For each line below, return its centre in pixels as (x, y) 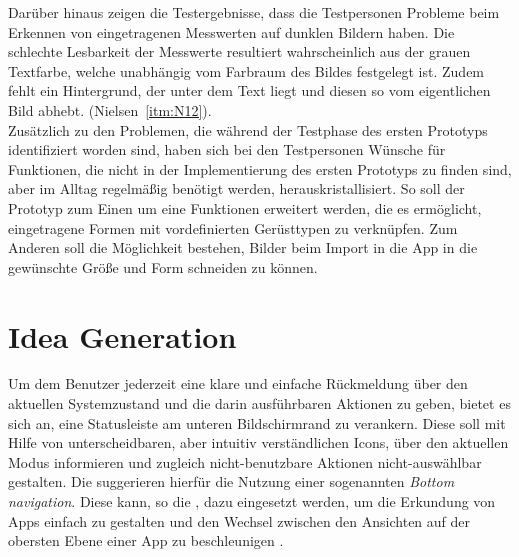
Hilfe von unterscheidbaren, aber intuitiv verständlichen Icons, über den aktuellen (258, 442)
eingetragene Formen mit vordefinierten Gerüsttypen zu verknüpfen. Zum (233, 227)
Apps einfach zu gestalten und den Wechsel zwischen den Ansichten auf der (239, 520)
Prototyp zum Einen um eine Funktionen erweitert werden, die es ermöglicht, (245, 207)
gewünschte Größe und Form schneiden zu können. (163, 266)
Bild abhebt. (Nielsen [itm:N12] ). (110, 109)
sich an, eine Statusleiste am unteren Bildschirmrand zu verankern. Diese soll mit (257, 422)
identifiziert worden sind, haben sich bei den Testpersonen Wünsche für (227, 149)
